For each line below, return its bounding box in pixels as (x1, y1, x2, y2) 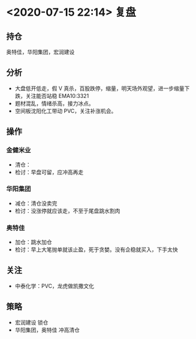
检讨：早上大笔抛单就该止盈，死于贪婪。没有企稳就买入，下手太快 (14, 246, 178, 253)
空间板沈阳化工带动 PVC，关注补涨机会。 (14, 107, 117, 114)
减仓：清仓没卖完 (14, 200, 58, 207)
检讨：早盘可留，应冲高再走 (14, 168, 84, 176)
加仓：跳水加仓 (14, 239, 52, 246)
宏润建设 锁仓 (14, 319, 49, 326)
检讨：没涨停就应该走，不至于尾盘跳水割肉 (14, 207, 120, 214)
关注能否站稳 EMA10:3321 (25, 92, 89, 99)
